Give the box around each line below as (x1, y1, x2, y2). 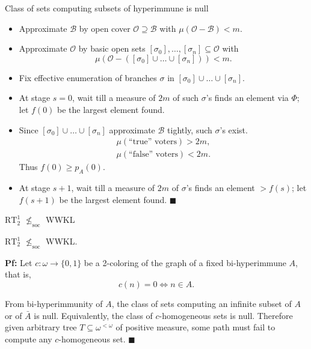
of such (173, 91, 199, 104)
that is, (5, 268, 31, 281)
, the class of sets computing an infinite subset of (111, 297, 292, 309)
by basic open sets (78, 42, 146, 55)
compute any (5, 332, 52, 345)
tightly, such (167, 123, 212, 136)
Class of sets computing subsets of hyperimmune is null (5, 2, 209, 14)
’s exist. (220, 123, 248, 136)
